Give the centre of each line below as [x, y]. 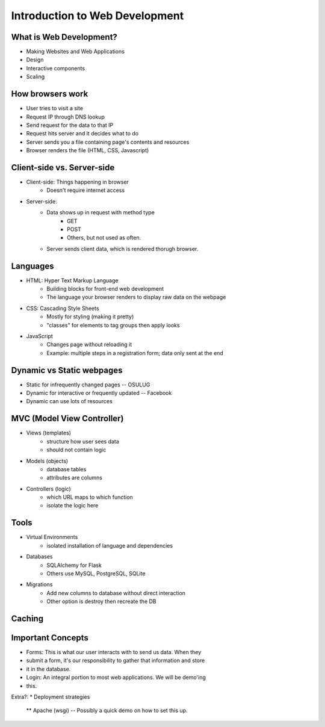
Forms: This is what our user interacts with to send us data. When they [114, 652]
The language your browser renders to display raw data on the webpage [136, 297]
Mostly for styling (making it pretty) [90, 317]
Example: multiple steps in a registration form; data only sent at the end [135, 353]
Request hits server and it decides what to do [82, 134]
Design [35, 60]
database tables [67, 469]
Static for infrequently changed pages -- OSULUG [88, 385]
